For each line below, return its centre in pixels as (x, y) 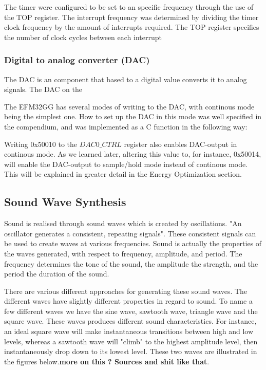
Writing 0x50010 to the (41, 144)
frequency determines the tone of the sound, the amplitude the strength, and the (131, 263)
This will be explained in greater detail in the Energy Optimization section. (123, 174)
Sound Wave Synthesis (65, 202)
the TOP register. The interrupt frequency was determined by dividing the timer (131, 17)
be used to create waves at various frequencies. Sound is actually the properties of (133, 243)
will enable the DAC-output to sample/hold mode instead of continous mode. (126, 164)
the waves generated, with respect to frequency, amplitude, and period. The (123, 253)
